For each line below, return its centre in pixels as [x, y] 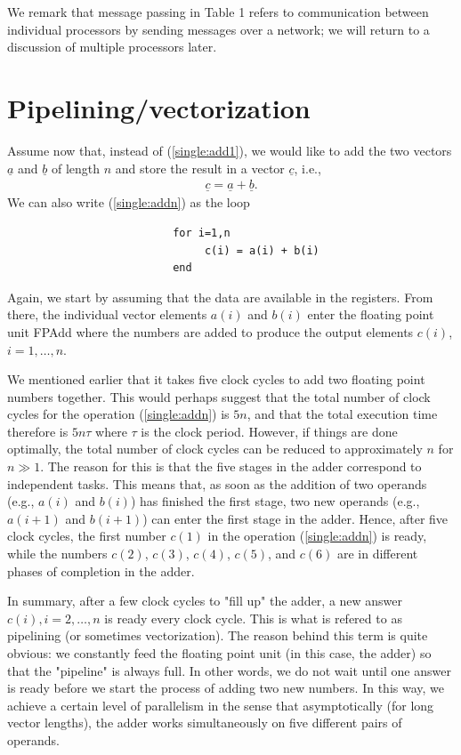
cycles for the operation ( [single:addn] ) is [118, 414]
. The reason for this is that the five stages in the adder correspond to [231, 466]
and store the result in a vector [200, 168]
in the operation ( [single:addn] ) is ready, [317, 536]
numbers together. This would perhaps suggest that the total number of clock [219, 396]
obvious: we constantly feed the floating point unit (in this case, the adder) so [219, 653]
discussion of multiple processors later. [112, 47]
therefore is [38, 431]
